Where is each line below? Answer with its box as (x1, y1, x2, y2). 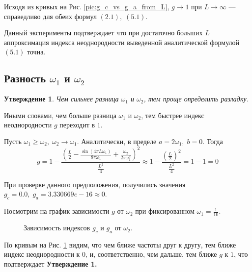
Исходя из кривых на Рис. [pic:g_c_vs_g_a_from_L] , (4, 1, 169, 11)
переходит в (59, 120, 95, 130)
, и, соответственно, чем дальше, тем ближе (85, 249, 217, 259)
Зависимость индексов (24, 223, 90, 233)
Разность (4, 71, 46, 86)
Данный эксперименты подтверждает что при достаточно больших (4, 27, 203, 38)
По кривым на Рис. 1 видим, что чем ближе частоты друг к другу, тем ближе (4, 239, 236, 249)
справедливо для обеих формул (4, 11, 97, 21)
